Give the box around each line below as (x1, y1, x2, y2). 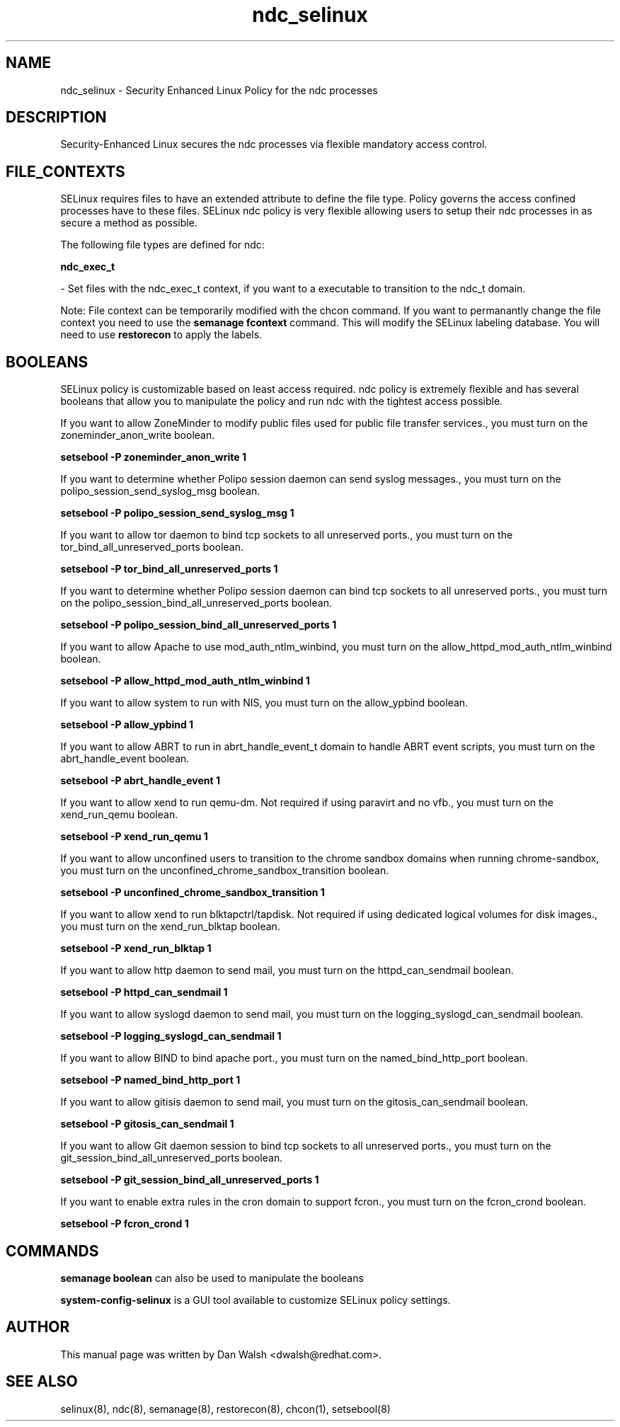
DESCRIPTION (6, 108, 107, 127)
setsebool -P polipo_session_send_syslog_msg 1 (60, 507, 294, 520)
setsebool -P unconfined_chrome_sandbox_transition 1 (60, 886, 325, 899)
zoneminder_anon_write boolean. (60, 429, 215, 442)
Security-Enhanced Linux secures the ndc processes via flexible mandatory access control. (60, 138, 488, 151)
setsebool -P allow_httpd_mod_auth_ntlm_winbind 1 (60, 675, 310, 687)
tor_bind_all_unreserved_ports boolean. (60, 541, 243, 554)
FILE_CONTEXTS (6, 162, 125, 180)
